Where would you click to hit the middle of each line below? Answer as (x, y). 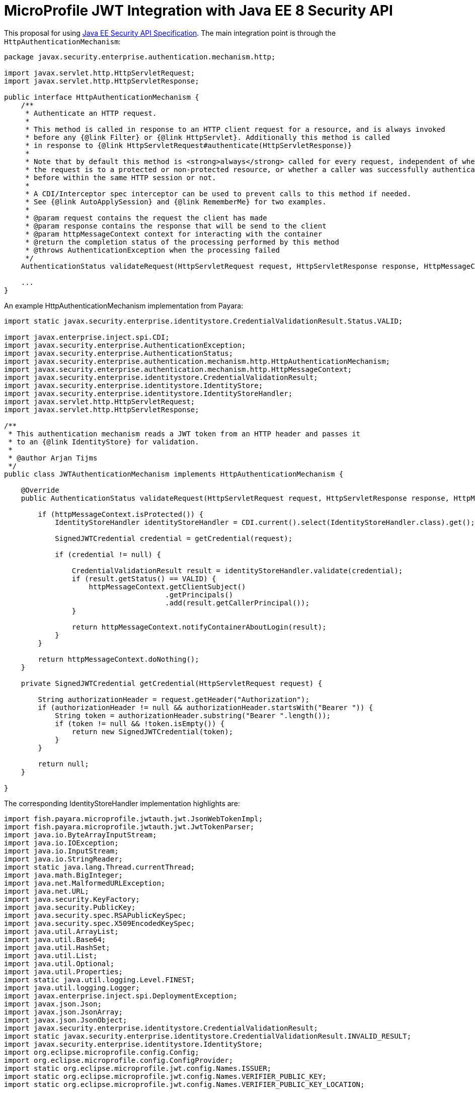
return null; (63, 764)
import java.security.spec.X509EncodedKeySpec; (100, 923)
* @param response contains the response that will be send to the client (176, 226)
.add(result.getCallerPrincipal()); (237, 603)
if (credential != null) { (108, 554)
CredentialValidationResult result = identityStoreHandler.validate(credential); (237, 570)
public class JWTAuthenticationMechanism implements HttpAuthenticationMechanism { (174, 474)
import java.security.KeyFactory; (72, 899)
